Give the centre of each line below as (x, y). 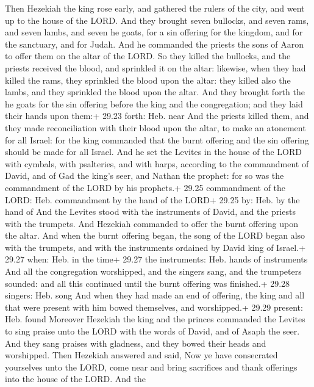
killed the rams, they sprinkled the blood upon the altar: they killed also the (148, 80)
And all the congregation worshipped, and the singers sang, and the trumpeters (153, 271)
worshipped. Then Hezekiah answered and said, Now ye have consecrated (141, 355)
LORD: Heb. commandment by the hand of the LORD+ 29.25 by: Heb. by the (152, 199)
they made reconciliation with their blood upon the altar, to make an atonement (155, 127)
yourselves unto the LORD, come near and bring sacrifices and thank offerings (151, 367)
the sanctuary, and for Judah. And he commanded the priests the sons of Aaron (154, 44)
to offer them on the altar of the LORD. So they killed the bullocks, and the (148, 56)
